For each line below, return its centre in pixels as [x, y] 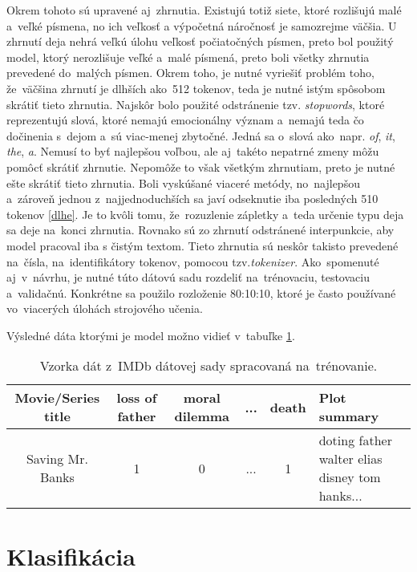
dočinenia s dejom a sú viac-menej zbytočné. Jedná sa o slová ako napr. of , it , [201, 135]
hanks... [340, 496]
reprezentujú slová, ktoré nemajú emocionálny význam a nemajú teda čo [185, 120]
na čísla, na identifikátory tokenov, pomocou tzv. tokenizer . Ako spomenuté [193, 261]
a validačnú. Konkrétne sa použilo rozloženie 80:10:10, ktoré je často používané [201, 292]
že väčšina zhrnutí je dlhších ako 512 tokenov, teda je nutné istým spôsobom [196, 88]
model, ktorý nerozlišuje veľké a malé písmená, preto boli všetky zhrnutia [188, 57]
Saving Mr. [57, 459]
